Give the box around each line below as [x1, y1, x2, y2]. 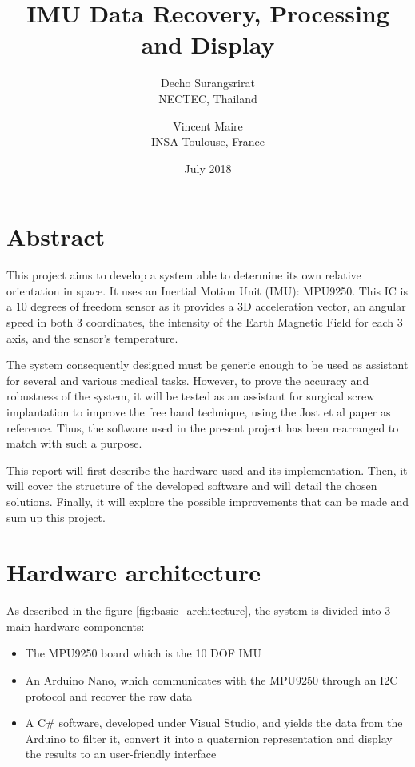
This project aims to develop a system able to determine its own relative [6, 267, 361, 283]
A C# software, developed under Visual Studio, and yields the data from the [25, 714, 403, 731]
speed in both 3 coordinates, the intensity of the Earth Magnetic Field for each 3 [6, 314, 403, 330]
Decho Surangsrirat [161, 74, 255, 91]
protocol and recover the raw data [25, 687, 193, 704]
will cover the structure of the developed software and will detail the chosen [6, 477, 377, 494]
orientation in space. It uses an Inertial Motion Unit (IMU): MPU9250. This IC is [6, 282, 408, 299]
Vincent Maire [173, 117, 243, 134]
